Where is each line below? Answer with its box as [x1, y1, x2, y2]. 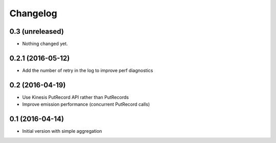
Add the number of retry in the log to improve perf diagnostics [22, 67, 153, 74]
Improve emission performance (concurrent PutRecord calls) [22, 101, 150, 107]
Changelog [9, 8, 57, 19]
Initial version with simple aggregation [22, 128, 102, 134]
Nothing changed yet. [22, 41, 68, 47]
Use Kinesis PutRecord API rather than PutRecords [22, 94, 129, 100]
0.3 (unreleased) [9, 27, 64, 36]
